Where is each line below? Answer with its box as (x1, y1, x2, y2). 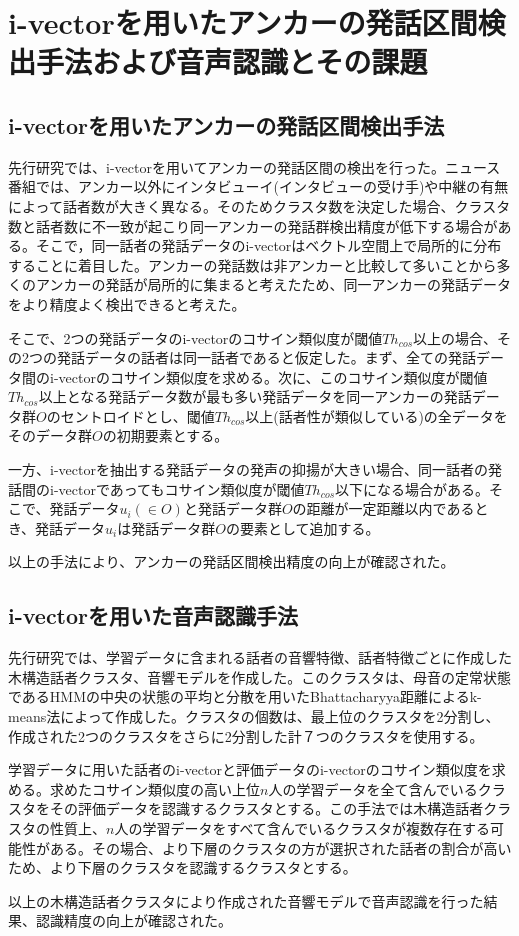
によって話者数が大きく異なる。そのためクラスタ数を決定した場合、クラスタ (8, 195, 511, 216)
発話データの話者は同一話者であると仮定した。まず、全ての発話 (56, 347, 476, 368)
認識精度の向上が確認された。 (35, 910, 232, 931)
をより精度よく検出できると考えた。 (8, 293, 246, 314)
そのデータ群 (8, 425, 92, 446)
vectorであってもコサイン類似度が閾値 (58, 478, 305, 499)
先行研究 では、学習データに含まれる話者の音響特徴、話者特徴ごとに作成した (8, 647, 512, 668)
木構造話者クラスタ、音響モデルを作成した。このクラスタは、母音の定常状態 (8, 666, 512, 687)
